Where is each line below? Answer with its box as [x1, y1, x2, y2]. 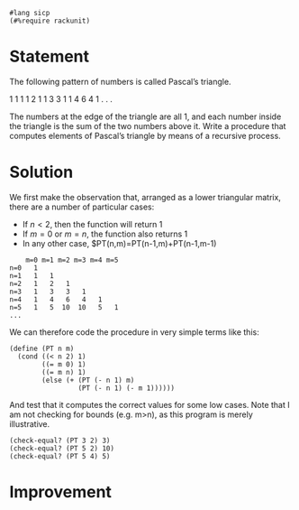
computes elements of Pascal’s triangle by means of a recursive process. [9, 130, 281, 141]
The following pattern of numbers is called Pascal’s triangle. [9, 76, 231, 87]
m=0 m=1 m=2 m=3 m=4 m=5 [25, 255, 119, 264]
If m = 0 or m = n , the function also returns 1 [22, 228, 188, 239]
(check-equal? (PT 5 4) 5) [9, 451, 111, 460]
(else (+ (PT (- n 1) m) [41, 376, 135, 385]
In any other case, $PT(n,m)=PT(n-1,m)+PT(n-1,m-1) [22, 237, 217, 248]
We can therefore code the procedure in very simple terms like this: [9, 326, 259, 338]
